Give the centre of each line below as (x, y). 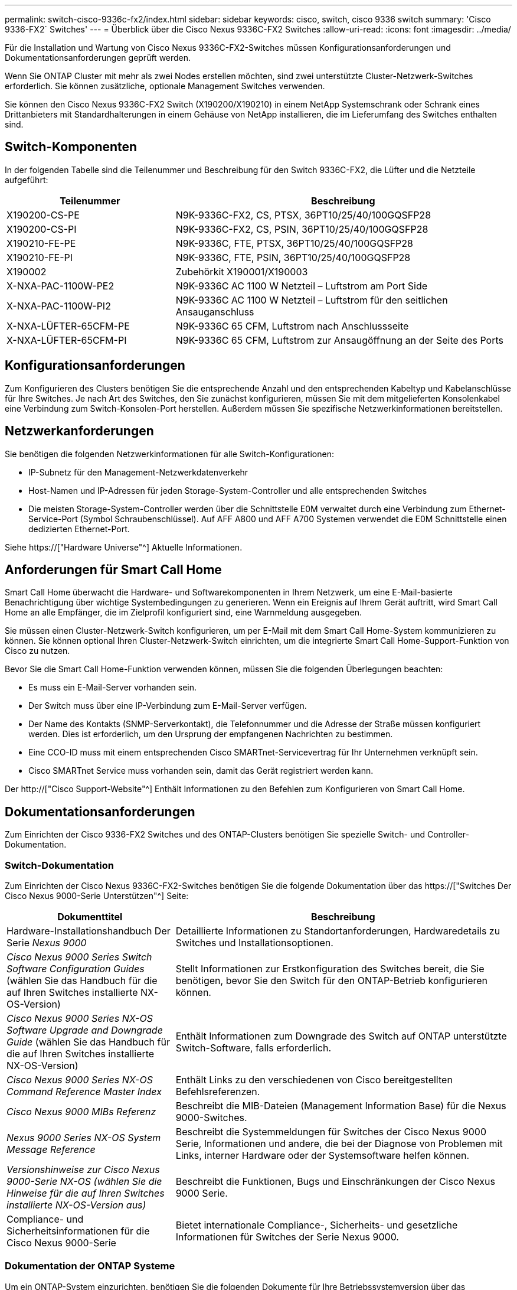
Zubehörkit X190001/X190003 (242, 271)
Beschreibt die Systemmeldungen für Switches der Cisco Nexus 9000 (331, 1131)
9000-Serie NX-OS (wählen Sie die (84, 1181)
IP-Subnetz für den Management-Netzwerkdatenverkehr (138, 472)
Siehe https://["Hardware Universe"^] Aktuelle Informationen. (124, 547)
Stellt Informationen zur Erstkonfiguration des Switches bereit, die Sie (330, 968)
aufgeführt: (27, 180)
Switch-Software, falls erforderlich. (253, 1048)
